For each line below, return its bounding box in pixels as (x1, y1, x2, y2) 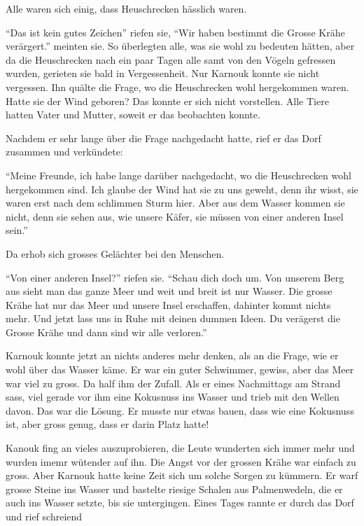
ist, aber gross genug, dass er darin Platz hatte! (6, 417, 209, 431)
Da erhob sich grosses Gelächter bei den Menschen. (6, 246, 225, 261)
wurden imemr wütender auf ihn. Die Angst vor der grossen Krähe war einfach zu (6, 454, 356, 469)
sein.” (6, 223, 28, 237)
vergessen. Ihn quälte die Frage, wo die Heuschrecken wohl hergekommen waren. (6, 79, 349, 94)
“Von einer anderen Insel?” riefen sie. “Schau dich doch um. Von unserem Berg (6, 270, 344, 284)
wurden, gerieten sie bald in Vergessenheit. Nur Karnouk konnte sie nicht (6, 66, 320, 81)
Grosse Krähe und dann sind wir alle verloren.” (6, 324, 207, 339)
